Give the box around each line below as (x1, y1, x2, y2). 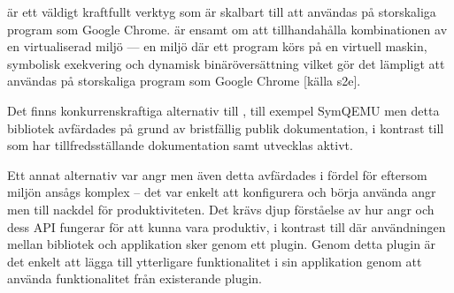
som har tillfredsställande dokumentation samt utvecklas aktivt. (7, 136, 353, 154)
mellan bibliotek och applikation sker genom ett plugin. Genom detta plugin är (7, 235, 436, 253)
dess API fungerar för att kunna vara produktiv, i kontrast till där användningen (7, 217, 446, 236)
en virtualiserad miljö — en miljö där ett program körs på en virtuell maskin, (7, 37, 427, 56)
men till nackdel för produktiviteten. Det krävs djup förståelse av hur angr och (7, 199, 435, 218)
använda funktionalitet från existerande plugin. (7, 269, 263, 288)
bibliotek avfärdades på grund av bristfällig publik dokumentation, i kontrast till (7, 118, 444, 137)
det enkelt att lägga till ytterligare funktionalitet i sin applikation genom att (7, 252, 422, 270)
